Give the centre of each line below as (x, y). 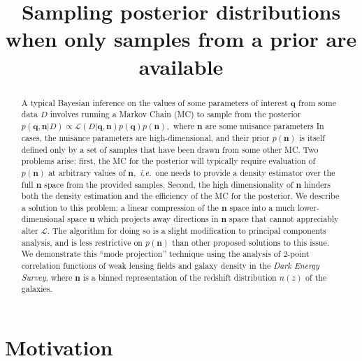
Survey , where (47, 277)
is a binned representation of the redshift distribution (180, 277)
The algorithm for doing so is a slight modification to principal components (189, 231)
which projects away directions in (158, 219)
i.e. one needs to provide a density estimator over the (238, 172)
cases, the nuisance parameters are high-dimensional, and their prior (145, 137)
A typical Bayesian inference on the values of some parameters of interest (154, 102)
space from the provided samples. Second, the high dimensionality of (169, 184)
